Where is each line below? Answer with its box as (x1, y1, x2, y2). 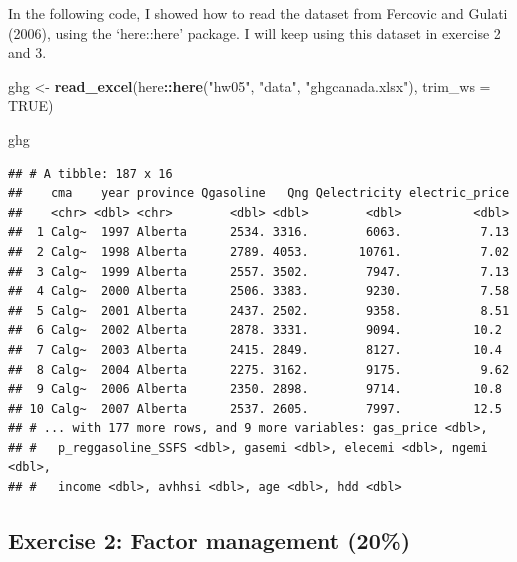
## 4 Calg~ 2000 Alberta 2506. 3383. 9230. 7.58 (8, 284, 510, 299)
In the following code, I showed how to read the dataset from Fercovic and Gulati (8, 3, 508, 23)
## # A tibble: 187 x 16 (8, 166, 173, 181)
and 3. (8, 42, 47, 63)
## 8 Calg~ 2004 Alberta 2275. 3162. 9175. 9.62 (8, 362, 510, 377)
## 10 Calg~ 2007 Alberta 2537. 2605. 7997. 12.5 (8, 401, 502, 416)
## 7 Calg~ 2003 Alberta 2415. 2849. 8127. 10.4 (8, 342, 502, 357)
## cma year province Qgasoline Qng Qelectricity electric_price (8, 186, 510, 201)
